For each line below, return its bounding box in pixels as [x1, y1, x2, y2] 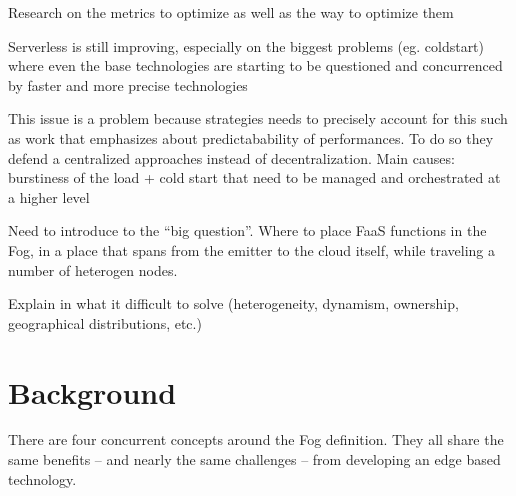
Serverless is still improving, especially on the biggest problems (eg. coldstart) [8, 35, 485, 56]
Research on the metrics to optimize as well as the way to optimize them [8, 2, 454, 22]
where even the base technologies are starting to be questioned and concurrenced [8, 55, 503, 76]
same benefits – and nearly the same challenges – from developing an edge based [8, 449, 501, 470]
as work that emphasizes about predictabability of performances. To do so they [8, 127, 494, 148]
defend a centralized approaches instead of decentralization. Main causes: [8, 147, 455, 168]
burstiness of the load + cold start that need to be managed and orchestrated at [8, 167, 501, 188]
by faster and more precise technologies [8, 74, 248, 95]
